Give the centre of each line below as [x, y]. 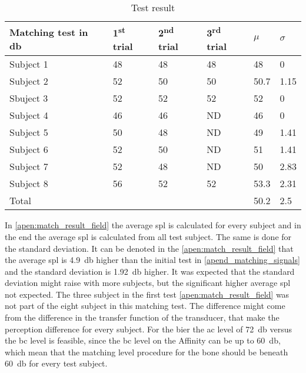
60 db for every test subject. [56, 363]
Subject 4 [29, 115]
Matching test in [49, 32]
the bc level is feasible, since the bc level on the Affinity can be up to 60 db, [143, 340]
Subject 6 [29, 149]
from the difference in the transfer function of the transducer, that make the [142, 317]
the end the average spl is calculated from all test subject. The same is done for [148, 236]
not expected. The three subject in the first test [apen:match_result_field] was [147, 294]
